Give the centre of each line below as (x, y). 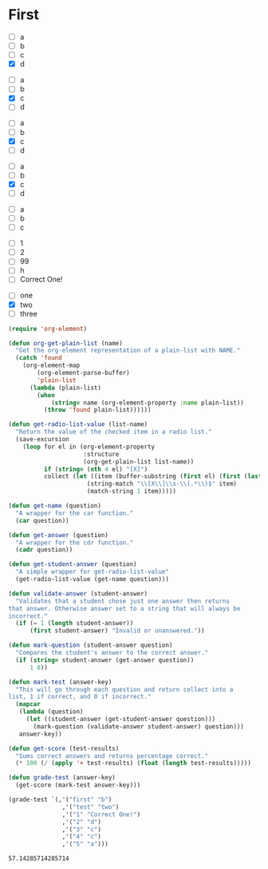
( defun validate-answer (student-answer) (78, 593)
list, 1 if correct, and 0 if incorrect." (80, 697)
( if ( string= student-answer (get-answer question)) (105, 660)
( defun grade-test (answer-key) (62, 778)
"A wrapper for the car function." (75, 513)
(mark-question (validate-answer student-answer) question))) (139, 726)
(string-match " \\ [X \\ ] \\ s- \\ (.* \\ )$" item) (162, 484)
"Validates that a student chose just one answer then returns (122, 601)
